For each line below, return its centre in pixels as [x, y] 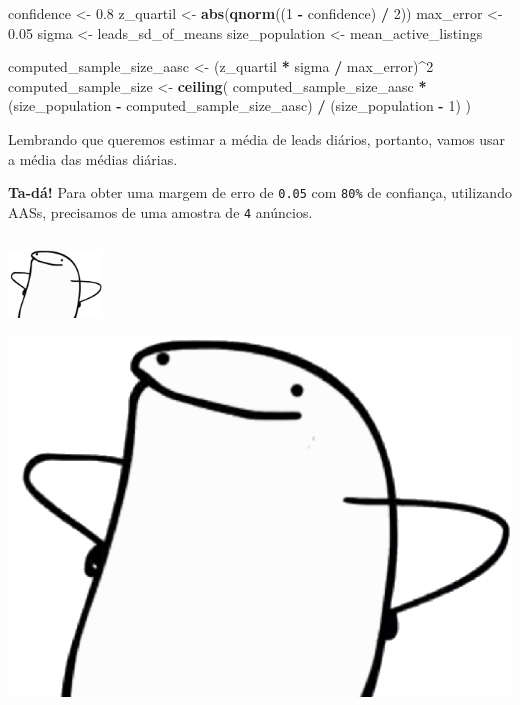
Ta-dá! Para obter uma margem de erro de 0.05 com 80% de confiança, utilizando [260, 192]
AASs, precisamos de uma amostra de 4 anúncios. [160, 211]
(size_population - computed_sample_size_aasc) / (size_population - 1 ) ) [239, 105]
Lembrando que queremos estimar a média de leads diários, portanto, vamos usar [257, 138]
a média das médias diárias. [93, 158]
